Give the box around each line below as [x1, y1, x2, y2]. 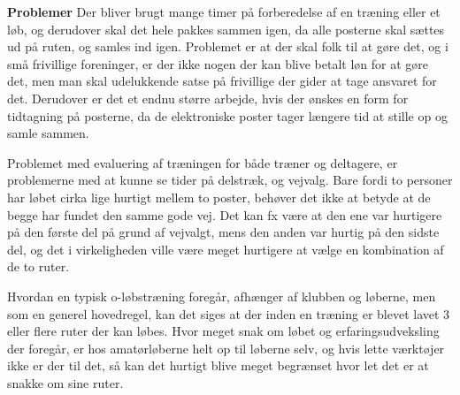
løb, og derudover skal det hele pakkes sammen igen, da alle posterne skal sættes [7, 19, 445, 38]
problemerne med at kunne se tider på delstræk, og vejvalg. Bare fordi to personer [7, 171, 453, 189]
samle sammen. [7, 124, 89, 142]
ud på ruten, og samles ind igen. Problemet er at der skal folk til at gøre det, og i [7, 37, 448, 56]
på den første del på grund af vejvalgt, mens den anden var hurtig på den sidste [7, 223, 440, 241]
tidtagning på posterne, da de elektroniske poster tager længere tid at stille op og [7, 106, 448, 125]
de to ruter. [7, 257, 70, 276]
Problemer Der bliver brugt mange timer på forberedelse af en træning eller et [7, 3, 441, 20]
